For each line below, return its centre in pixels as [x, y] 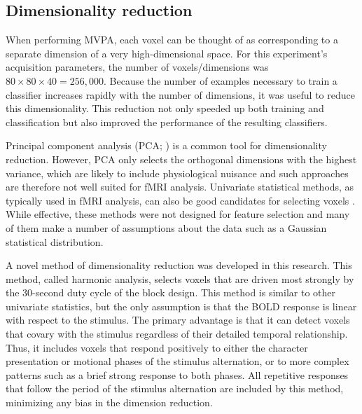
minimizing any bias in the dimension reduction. [109, 402]
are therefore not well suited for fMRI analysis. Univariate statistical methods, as [180, 187]
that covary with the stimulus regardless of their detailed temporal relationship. [177, 334]
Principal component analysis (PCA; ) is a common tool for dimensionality [166, 145]
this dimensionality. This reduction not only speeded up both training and [165, 108]
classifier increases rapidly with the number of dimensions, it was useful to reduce [180, 94]
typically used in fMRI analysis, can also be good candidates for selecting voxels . [180, 200]
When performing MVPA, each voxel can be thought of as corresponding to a [172, 40]
